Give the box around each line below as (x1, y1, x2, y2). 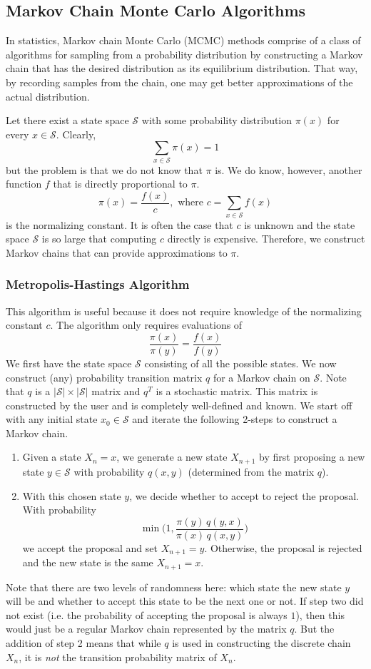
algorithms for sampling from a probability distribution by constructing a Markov (6, 46, 363, 61)
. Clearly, (56, 126, 96, 141)
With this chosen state (22, 488, 121, 503)
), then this (295, 607, 345, 622)
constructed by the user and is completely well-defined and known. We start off (6, 397, 352, 412)
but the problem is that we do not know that (6, 162, 203, 177)
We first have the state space (6, 355, 132, 370)
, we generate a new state (116, 449, 228, 464)
